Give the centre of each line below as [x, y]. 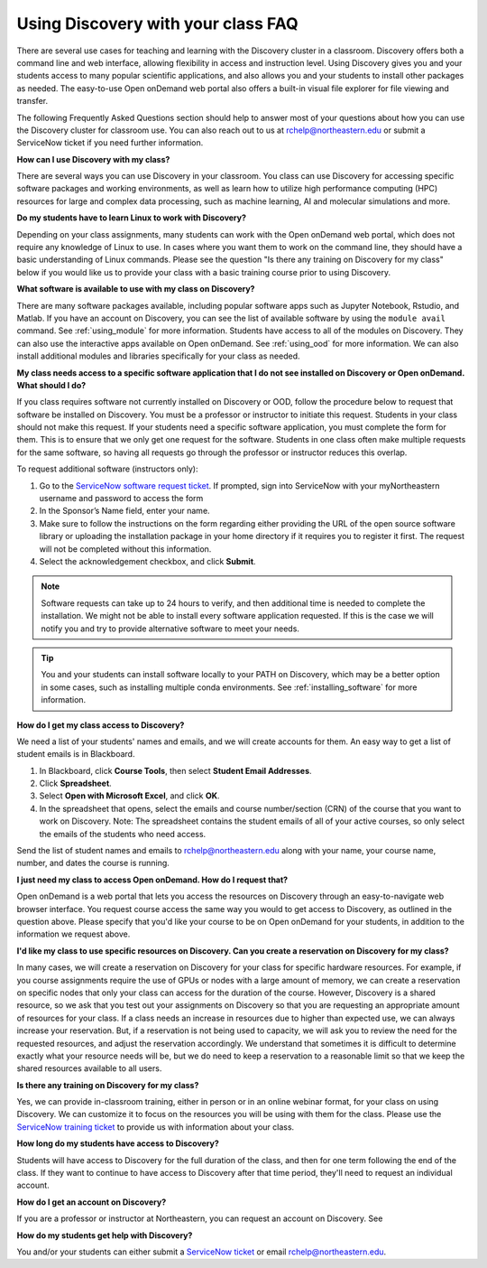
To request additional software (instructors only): [107, 469]
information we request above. [74, 934]
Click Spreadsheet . [75, 783]
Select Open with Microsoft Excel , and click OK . [129, 796]
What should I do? [51, 385]
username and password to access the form [121, 499]
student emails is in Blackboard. [76, 754]
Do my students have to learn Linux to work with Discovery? [132, 218]
